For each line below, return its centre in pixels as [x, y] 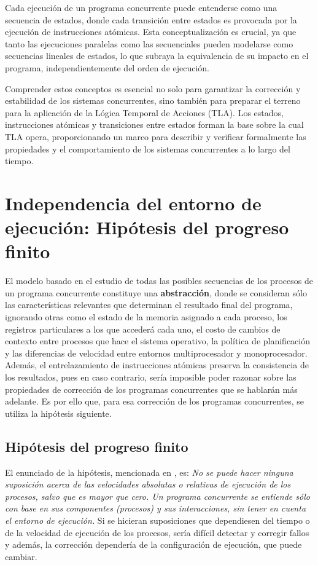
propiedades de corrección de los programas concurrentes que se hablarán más [151, 389]
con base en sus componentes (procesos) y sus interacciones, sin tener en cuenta [156, 508]
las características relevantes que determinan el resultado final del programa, [149, 305]
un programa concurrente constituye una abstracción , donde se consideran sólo [156, 292]
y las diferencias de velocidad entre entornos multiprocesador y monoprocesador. [156, 353]
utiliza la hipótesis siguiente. [58, 413]
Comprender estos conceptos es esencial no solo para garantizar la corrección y [153, 88]
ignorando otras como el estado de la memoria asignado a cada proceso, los [146, 317]
